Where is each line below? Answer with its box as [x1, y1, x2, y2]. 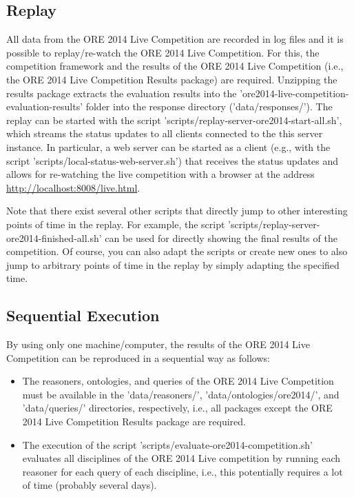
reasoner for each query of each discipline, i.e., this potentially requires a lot [22, 464, 343, 478]
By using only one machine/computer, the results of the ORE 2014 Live [6, 337, 310, 352]
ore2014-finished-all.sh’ [6, 230, 102, 245]
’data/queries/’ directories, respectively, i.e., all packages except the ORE [22, 400, 333, 415]
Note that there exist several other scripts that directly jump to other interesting [6, 203, 348, 218]
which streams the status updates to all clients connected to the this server [6, 126, 323, 141]
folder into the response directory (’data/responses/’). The [85, 99, 333, 114]
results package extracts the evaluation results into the [6, 85, 237, 100]
